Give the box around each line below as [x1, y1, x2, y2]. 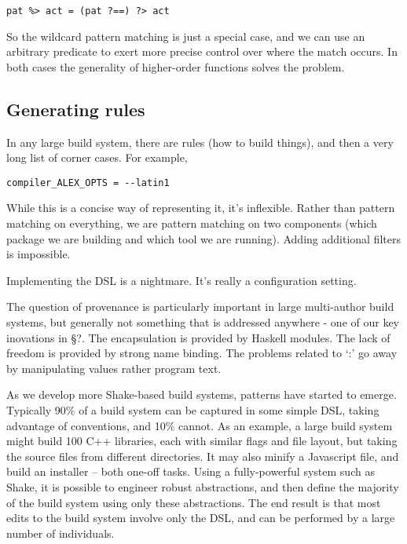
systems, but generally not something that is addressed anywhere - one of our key [6, 314, 399, 330]
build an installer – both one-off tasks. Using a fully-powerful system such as [6, 463, 375, 480]
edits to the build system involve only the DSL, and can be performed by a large [6, 509, 395, 526]
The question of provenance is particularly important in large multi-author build [6, 298, 394, 315]
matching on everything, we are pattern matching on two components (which [6, 215, 377, 232]
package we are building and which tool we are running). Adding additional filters [6, 230, 401, 246]
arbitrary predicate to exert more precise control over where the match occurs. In [6, 43, 398, 60]
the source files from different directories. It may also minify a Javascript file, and [6, 447, 399, 464]
